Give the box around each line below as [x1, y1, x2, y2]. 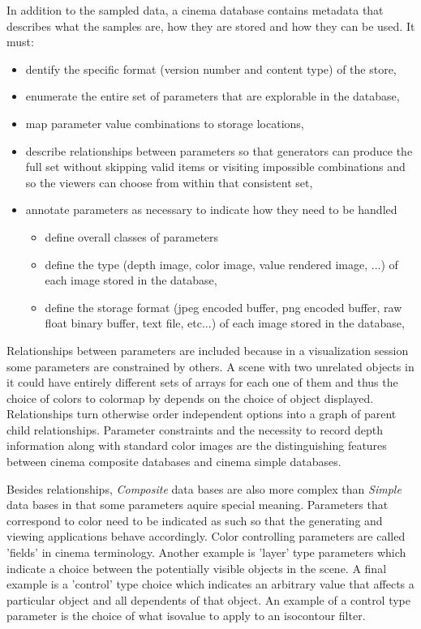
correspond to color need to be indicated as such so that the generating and [6, 511, 383, 528]
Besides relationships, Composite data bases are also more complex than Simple [6, 480, 402, 497]
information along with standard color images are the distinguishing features [6, 437, 387, 454]
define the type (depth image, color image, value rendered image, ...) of [45, 255, 398, 272]
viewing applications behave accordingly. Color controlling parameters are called [6, 528, 406, 545]
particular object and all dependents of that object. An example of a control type [6, 591, 411, 608]
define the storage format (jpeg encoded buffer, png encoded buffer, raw [45, 298, 402, 315]
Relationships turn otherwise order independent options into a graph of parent [6, 405, 397, 422]
